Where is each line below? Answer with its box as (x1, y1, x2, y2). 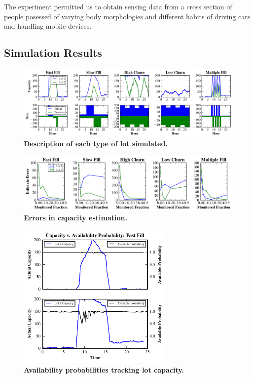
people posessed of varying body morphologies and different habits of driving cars (4, 11, 251, 21)
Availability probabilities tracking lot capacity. (24, 365, 184, 375)
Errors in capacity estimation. (24, 212, 127, 223)
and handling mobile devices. (4, 21, 92, 31)
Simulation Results (4, 45, 102, 60)
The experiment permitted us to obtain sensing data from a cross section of (4, 1, 232, 11)
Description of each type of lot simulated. (24, 138, 168, 149)
